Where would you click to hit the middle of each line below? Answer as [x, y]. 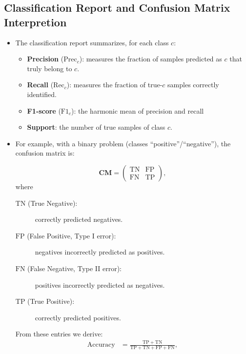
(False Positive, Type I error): [72, 235]
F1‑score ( [44, 110]
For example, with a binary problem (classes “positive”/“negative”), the [123, 143]
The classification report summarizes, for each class [92, 42]
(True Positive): [51, 301]
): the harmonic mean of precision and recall [138, 110]
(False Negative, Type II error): [74, 268]
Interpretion [35, 22]
